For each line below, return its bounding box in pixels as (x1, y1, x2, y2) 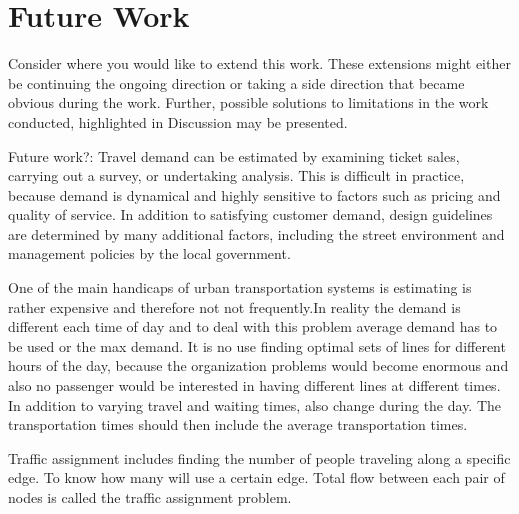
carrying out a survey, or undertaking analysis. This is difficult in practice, (8, 165, 465, 186)
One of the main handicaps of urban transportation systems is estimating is (8, 277, 472, 298)
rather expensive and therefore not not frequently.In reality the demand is (8, 296, 461, 317)
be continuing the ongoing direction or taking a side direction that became (8, 72, 465, 93)
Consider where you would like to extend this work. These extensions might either (8, 53, 511, 74)
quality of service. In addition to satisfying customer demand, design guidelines (8, 204, 493, 225)
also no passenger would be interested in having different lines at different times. (8, 375, 501, 396)
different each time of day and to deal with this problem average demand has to (8, 316, 498, 337)
